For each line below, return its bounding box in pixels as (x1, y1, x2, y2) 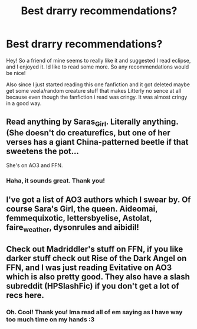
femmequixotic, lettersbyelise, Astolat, (6, 213, 152, 223)
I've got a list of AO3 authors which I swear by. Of (6, 195, 191, 205)
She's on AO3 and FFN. (6, 161, 63, 169)
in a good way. (6, 99, 42, 107)
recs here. (6, 290, 44, 300)
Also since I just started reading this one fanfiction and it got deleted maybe (6, 81, 191, 88)
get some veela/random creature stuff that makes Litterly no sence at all (6, 87, 182, 94)
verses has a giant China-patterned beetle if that (6, 137, 189, 147)
